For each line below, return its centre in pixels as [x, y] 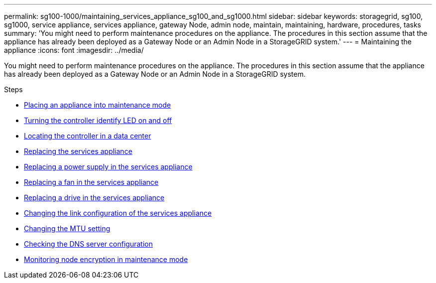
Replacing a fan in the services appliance [91, 182]
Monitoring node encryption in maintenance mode [106, 259]
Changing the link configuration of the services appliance [118, 213]
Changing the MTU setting [67, 228]
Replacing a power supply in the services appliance [108, 167]
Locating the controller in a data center [88, 136]
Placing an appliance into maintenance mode [98, 105]
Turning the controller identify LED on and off [98, 120]
